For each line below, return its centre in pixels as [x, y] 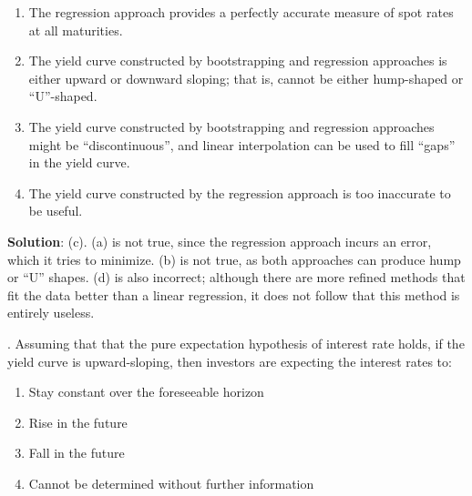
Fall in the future [77, 453]
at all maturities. [76, 30]
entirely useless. [51, 313]
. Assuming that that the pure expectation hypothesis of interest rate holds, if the [236, 343]
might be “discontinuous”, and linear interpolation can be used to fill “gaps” [242, 144]
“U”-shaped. [63, 96]
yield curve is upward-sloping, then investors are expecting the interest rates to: [230, 361]
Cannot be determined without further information [171, 483]
